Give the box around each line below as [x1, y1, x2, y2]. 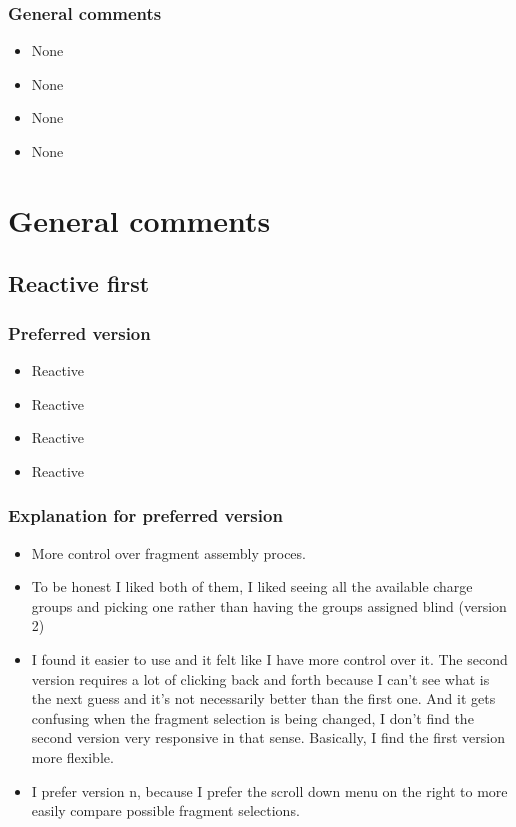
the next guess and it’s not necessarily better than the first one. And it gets [31, 688, 496, 709]
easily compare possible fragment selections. [31, 800, 300, 821]
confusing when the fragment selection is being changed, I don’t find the [31, 707, 474, 728]
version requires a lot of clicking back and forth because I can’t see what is [31, 668, 490, 689]
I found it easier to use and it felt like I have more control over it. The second [31, 648, 508, 669]
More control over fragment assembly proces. [31, 542, 306, 563]
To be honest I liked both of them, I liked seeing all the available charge [31, 576, 473, 597]
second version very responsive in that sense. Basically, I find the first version [31, 727, 505, 748]
